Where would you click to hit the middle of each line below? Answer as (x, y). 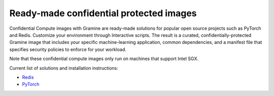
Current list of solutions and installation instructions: (64, 68)
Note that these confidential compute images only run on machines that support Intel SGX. (104, 59)
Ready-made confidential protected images (103, 13)
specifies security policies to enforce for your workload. (68, 49)
